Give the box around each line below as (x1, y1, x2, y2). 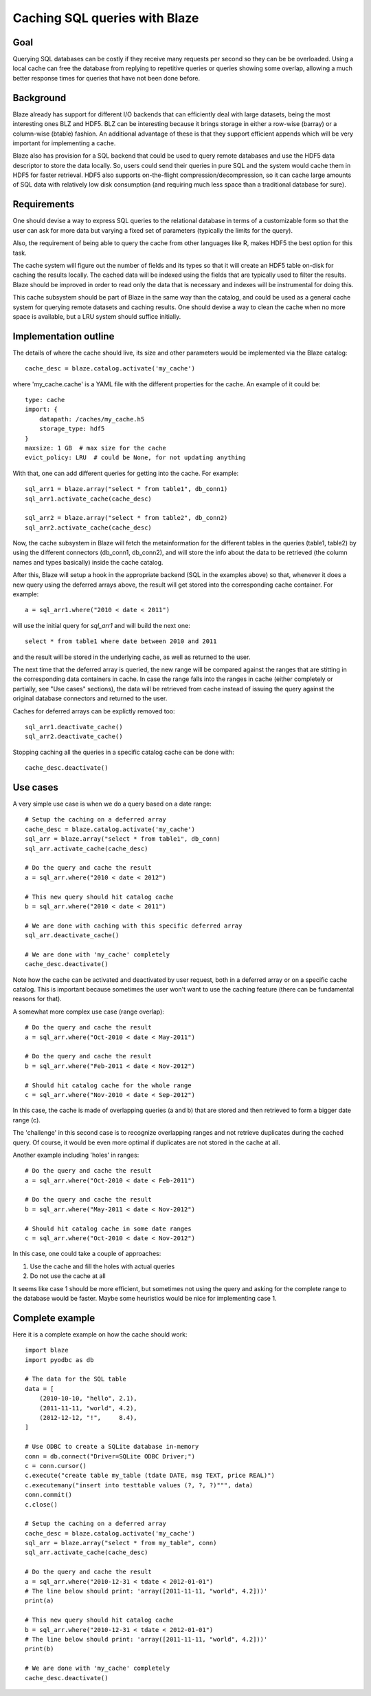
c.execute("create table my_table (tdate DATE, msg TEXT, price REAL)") (25, 1472, 275, 1480)
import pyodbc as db (25, 1356, 94, 1363)
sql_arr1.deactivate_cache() (25, 723, 123, 731)
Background (12, 92, 67, 103)
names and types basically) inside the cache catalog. (12, 558, 164, 566)
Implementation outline (12, 331, 115, 342)
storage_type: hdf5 (38, 425, 105, 433)
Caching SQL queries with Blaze (12, 10, 199, 25)
